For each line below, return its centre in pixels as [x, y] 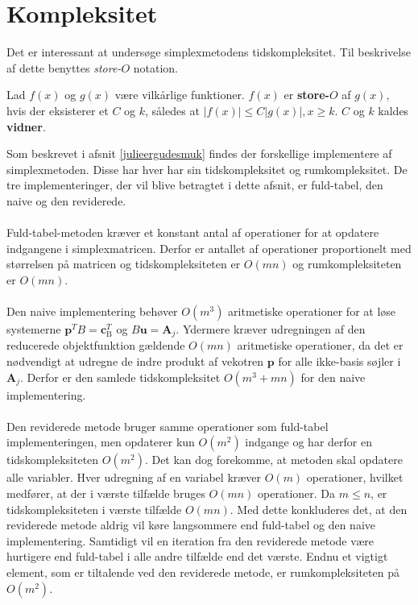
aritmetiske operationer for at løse [312, 311]
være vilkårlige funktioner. [180, 95]
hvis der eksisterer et [58, 110]
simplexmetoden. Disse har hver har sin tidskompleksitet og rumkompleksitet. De [207, 169]
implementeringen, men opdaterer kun [101, 442]
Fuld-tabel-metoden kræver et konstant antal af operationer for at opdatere [193, 232]
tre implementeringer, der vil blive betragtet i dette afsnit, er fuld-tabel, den [195, 185]
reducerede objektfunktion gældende [96, 345]
